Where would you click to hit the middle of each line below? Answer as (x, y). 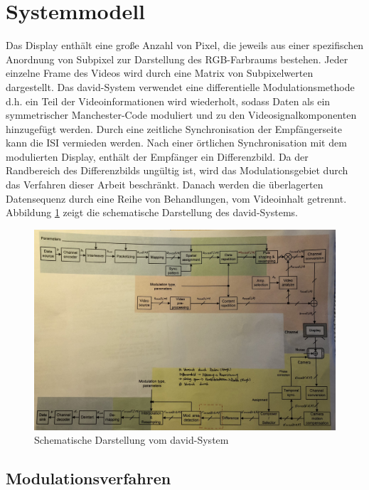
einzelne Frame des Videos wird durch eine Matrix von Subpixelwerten (160, 73)
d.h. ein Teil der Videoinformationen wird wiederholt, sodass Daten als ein (168, 101)
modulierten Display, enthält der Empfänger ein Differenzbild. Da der (157, 156)
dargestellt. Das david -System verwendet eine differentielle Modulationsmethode (180, 86)
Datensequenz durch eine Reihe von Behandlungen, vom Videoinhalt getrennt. (176, 198)
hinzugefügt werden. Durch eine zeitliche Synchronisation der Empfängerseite (174, 128)
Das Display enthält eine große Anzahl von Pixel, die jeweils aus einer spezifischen (185, 45)
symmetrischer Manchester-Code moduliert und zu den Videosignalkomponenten (181, 115)
